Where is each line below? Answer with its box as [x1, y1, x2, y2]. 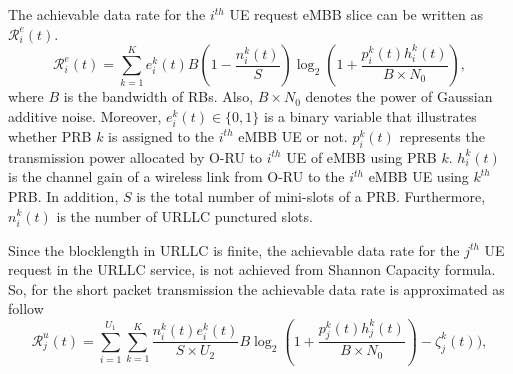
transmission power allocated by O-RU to [8, 146, 263, 167]
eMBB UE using [368, 166, 469, 187]
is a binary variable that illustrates [263, 105, 477, 126]
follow [8, 298, 44, 319]
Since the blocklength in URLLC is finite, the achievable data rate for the [8, 239, 460, 260]
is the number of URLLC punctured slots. [56, 205, 313, 226]
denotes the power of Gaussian [305, 86, 493, 107]
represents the [399, 125, 485, 146]
